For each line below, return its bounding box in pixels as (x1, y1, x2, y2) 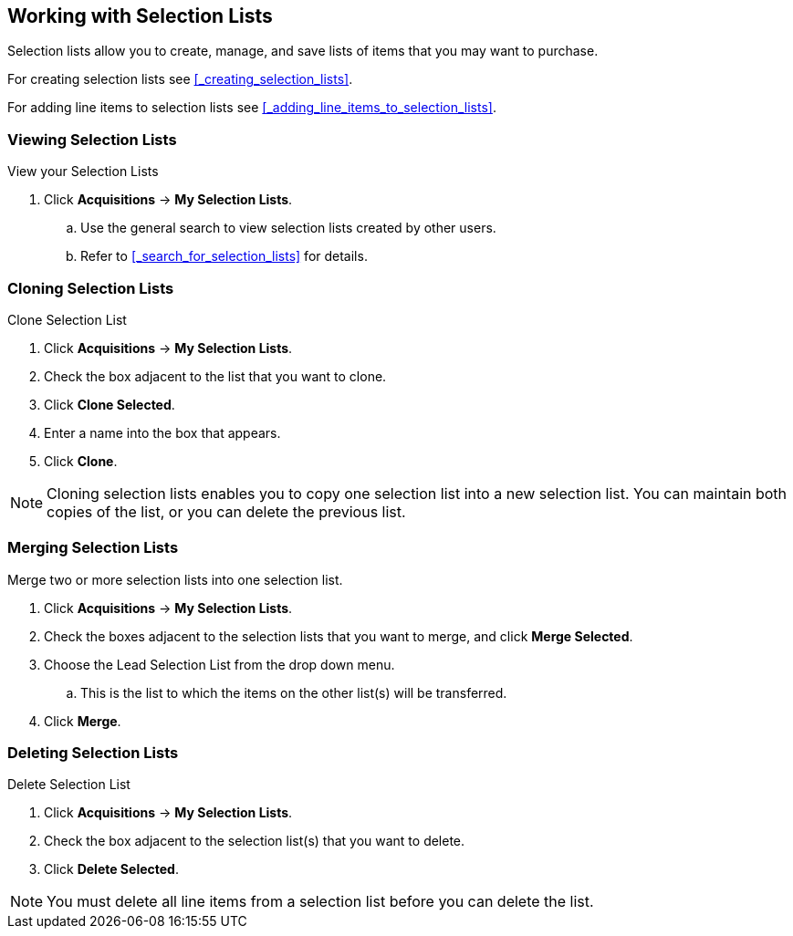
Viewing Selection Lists (7, 130, 177, 149)
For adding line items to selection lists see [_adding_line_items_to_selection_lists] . (7, 99, 496, 116)
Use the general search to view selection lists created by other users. (80, 220, 496, 236)
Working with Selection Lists (7, 5, 273, 27)
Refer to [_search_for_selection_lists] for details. (80, 248, 368, 265)
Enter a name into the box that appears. (44, 424, 281, 441)
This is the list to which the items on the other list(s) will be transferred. (80, 684, 507, 701)
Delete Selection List (7, 776, 130, 793)
